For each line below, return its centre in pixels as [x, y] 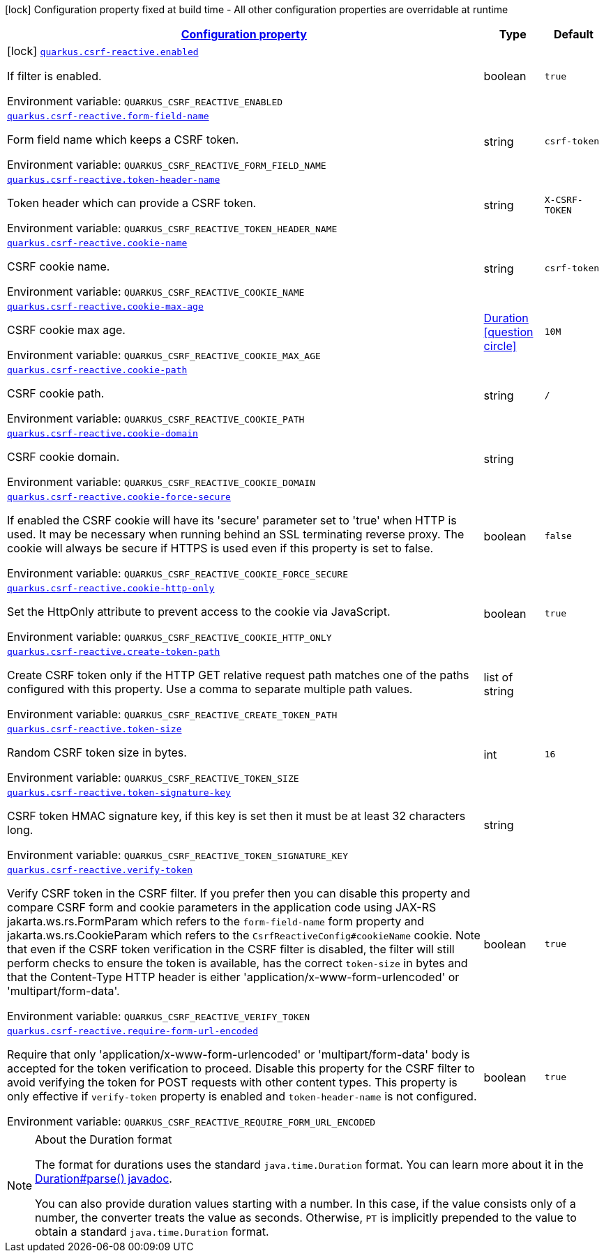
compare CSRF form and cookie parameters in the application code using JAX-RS [222, 907]
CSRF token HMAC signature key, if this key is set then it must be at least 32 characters [236, 816]
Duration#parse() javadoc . [104, 1179]
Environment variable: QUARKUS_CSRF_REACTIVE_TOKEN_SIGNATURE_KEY [178, 855]
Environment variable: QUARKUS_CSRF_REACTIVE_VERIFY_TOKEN [159, 1016]
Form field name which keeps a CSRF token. [123, 139]
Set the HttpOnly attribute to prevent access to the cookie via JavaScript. [199, 612]
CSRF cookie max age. [66, 330]
